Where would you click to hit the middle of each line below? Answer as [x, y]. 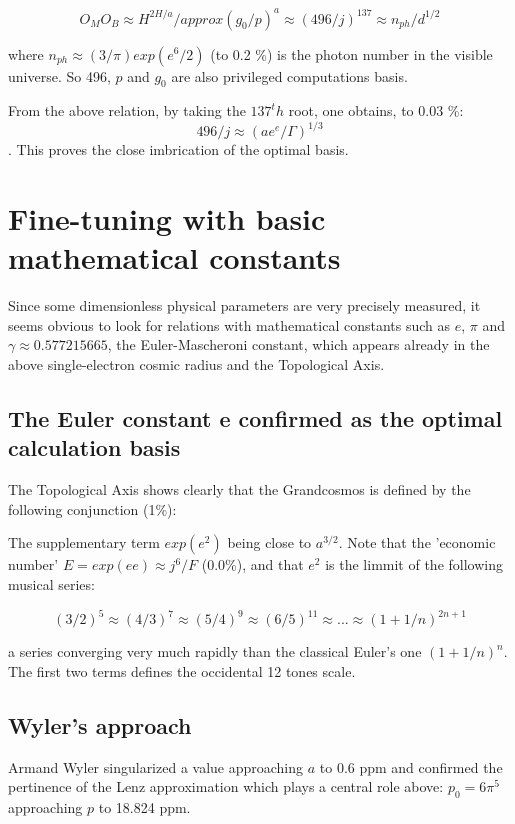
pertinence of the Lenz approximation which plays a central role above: [226, 786]
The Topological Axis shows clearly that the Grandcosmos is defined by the [239, 489]
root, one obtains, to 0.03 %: [376, 110]
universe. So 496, [59, 75]
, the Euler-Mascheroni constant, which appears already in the [298, 344]
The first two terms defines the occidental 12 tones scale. [182, 670]
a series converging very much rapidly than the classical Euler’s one [215, 651]
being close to [269, 542]
